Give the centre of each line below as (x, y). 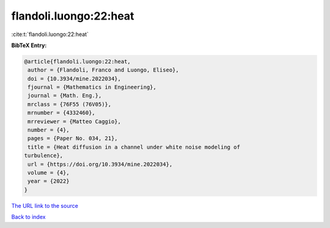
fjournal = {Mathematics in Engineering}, (92, 87)
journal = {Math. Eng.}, (65, 96)
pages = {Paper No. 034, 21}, (73, 138)
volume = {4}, (49, 173)
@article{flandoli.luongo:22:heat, (77, 61)
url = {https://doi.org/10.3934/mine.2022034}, (100, 164)
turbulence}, (44, 156)
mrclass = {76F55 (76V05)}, (70, 104)
